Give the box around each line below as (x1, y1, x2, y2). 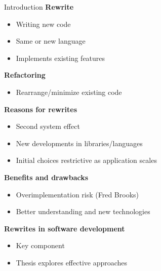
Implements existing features (16, 52, 105, 63)
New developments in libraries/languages (16, 138, 143, 148)
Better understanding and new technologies (16, 206, 150, 217)
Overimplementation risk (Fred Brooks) (16, 189, 139, 199)
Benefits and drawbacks (4, 172, 89, 182)
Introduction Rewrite (4, 2, 74, 12)
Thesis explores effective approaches (16, 257, 128, 267)
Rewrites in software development (4, 223, 125, 233)
